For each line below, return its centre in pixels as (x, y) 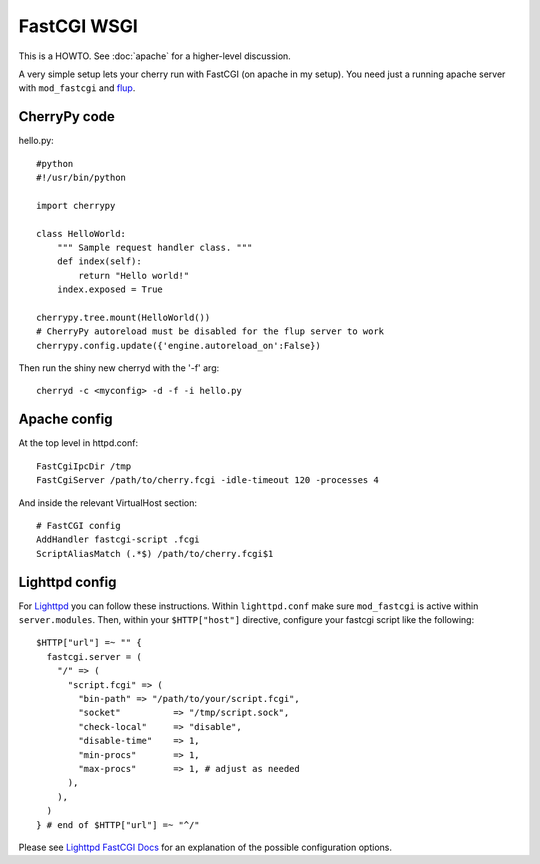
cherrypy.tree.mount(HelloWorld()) (123, 317)
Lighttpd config (67, 581)
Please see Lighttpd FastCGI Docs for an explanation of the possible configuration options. (205, 847)
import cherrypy (76, 205)
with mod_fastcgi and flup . (77, 88)
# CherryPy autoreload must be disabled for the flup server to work (210, 331)
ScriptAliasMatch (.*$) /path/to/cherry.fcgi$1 (155, 553)
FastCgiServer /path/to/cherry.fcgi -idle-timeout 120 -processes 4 (207, 480)
